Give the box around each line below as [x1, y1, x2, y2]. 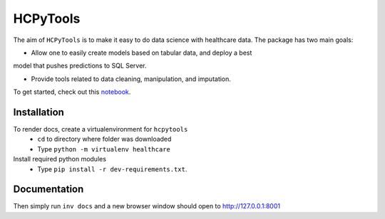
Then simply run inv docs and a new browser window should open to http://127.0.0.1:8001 [13, 202, 281, 210]
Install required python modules [13, 155, 107, 164]
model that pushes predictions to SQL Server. [13, 61, 147, 70]
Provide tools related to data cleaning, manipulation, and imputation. [31, 75, 232, 83]
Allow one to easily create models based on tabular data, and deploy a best [31, 48, 252, 57]
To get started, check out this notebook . [13, 87, 131, 96]
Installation [13, 106, 64, 118]
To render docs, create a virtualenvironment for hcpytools [13, 125, 188, 134]
